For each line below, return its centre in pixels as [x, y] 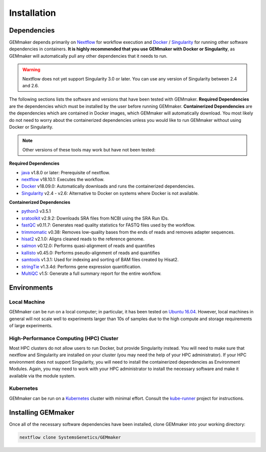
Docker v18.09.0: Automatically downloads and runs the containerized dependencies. [108, 186]
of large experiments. [31, 325]
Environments [31, 287]
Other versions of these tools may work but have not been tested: [89, 150]
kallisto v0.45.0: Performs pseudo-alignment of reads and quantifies [91, 253]
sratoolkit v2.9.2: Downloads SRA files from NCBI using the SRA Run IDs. [95, 218]
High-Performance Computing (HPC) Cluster [64, 338]
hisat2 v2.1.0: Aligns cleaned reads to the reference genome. [83, 239]
